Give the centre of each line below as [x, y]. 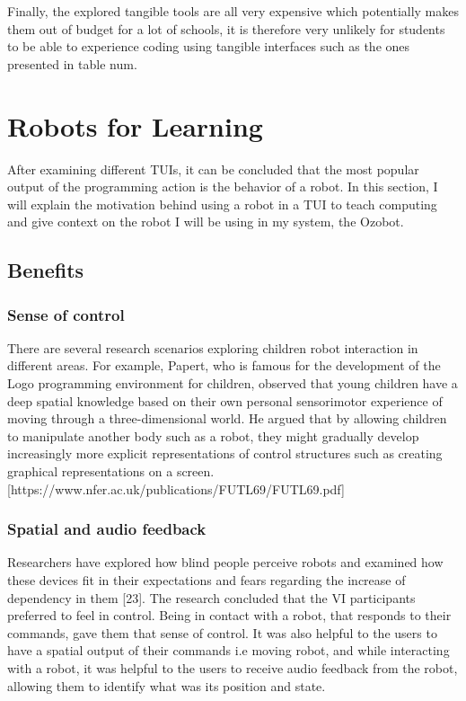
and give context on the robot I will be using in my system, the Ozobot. [206, 222]
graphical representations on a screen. [111, 471]
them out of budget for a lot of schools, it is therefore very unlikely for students [226, 28]
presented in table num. [72, 63]
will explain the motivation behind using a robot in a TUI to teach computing [222, 204]
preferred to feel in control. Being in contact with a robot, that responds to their [229, 615]
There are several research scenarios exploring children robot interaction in [213, 347]
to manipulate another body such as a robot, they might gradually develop [213, 435]
